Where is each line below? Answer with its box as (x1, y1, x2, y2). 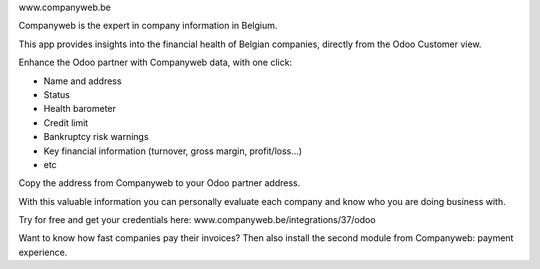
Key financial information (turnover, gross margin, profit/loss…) (43, 145, 303, 157)
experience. (18, 246, 68, 258)
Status (43, 88, 70, 100)
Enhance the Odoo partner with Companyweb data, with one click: (18, 56, 293, 69)
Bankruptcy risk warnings (43, 131, 149, 143)
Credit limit (43, 116, 89, 129)
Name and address (43, 75, 122, 87)
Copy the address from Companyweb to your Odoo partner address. (18, 177, 301, 189)
